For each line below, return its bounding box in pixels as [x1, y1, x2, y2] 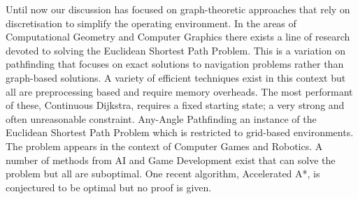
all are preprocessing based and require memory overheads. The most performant [6, 84, 353, 98]
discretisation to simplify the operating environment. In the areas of [6, 15, 296, 30]
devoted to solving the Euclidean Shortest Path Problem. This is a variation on [6, 43, 345, 57]
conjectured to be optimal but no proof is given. [6, 179, 212, 194]
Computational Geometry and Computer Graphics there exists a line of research [6, 29, 350, 44]
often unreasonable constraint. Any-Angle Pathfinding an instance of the [6, 111, 317, 126]
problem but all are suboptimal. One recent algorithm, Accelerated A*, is [6, 166, 320, 181]
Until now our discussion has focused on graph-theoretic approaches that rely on [6, 2, 350, 16]
